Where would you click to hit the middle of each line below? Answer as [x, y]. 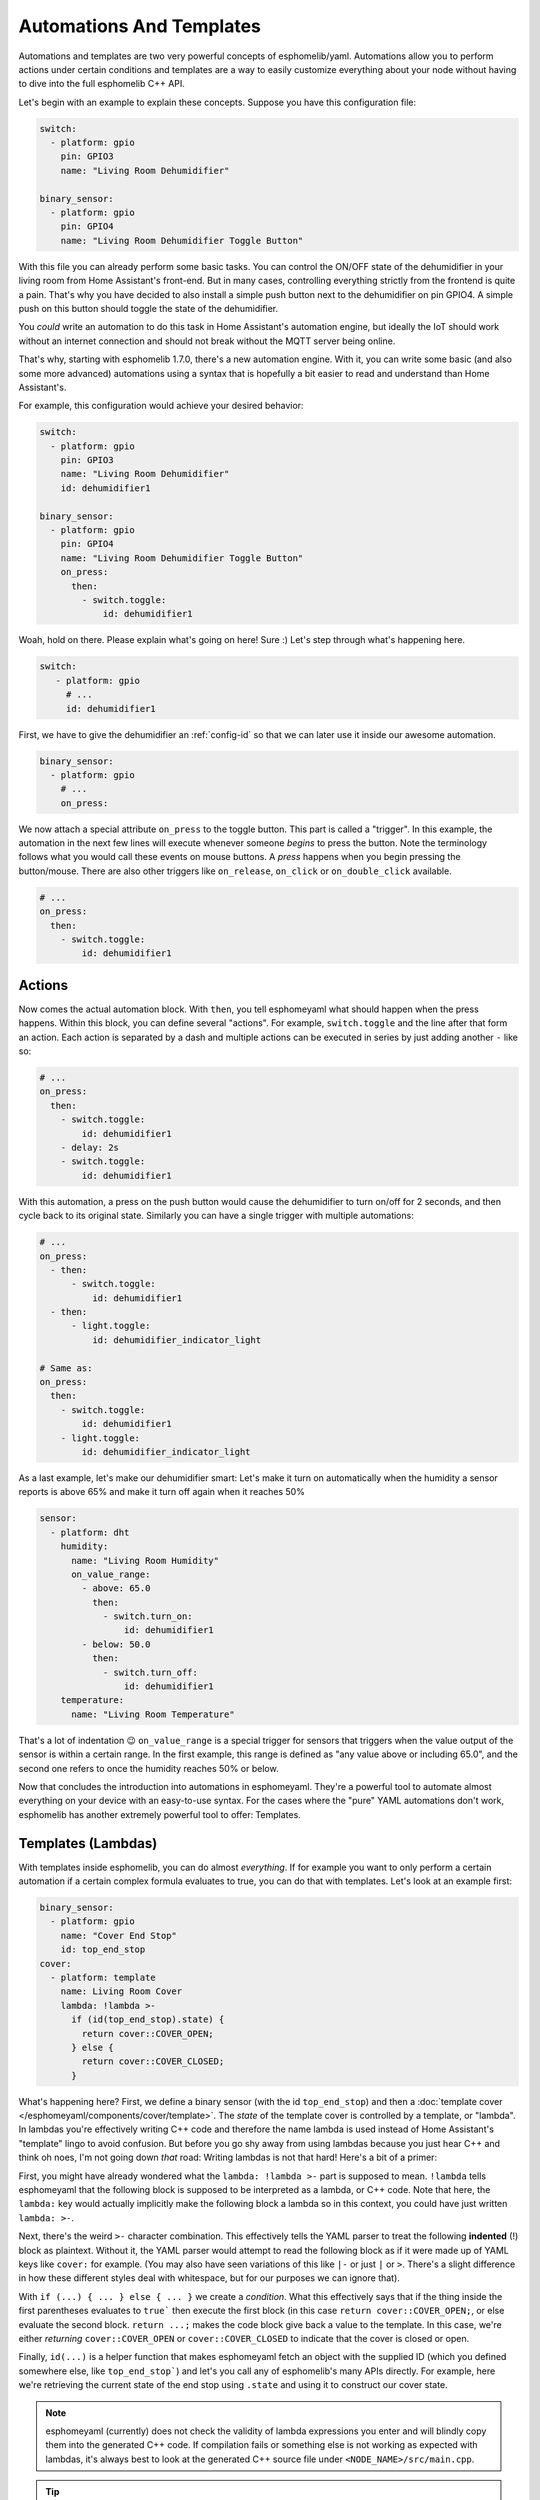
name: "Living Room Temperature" [153, 1714]
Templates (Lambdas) [88, 1843]
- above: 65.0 [116, 1588]
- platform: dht [90, 1532]
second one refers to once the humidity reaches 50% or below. [148, 1768]
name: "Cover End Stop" [118, 1935]
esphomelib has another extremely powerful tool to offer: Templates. [160, 1814]
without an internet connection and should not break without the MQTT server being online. [207, 341]
